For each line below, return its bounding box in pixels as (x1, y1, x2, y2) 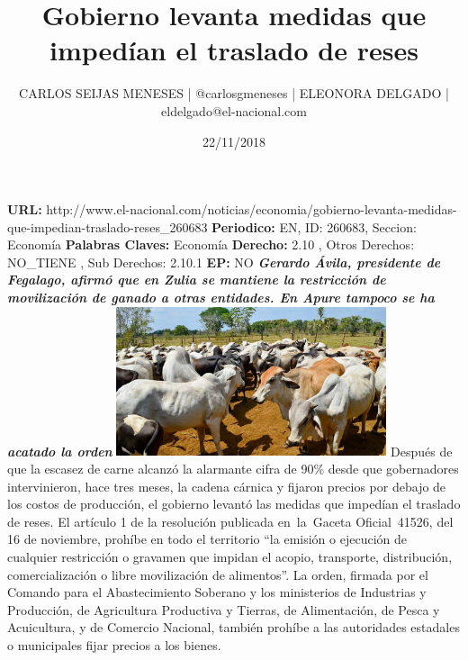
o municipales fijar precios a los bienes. (7, 636, 221, 654)
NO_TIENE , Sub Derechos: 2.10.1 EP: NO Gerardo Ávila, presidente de (7, 252, 441, 271)
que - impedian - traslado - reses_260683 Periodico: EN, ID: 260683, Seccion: (7, 217, 417, 236)
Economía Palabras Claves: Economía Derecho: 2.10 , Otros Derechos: (7, 235, 415, 254)
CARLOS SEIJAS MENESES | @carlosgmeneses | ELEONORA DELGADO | (19, 84, 449, 103)
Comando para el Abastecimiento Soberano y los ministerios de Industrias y (7, 583, 427, 601)
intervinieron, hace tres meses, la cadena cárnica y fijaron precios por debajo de (7, 476, 446, 495)
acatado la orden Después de (7, 441, 453, 460)
